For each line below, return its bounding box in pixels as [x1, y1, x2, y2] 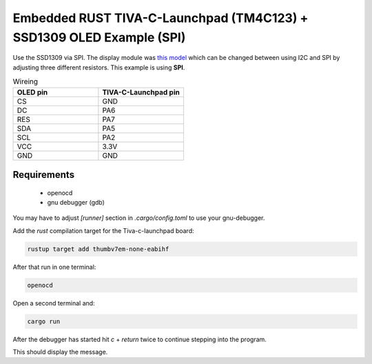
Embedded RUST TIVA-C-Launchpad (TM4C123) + [12, 10, 309, 26]
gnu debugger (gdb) [47, 198, 105, 206]
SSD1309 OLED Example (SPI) [12, 30, 186, 45]
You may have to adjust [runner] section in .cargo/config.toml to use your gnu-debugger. [12, 214, 265, 222]
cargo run [27, 317, 61, 325]
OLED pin [17, 87, 48, 97]
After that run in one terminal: [12, 263, 96, 271]
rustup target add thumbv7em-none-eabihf [27, 245, 169, 253]
